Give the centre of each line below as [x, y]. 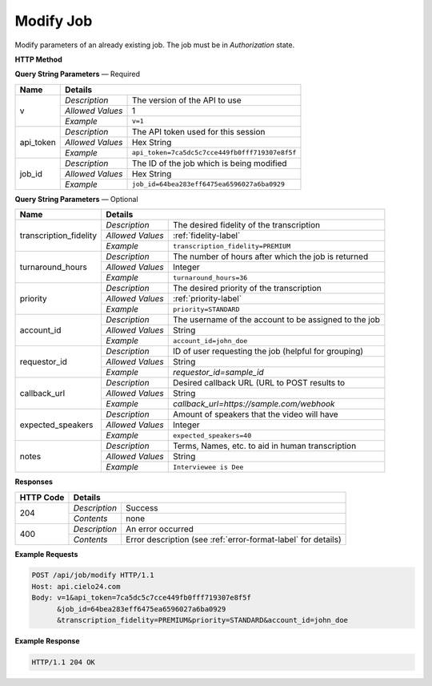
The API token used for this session [198, 131]
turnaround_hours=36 [210, 278]
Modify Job [54, 21]
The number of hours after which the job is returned [270, 256]
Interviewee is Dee [208, 467]
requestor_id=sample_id [218, 373]
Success [142, 507]
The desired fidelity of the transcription [246, 225]
